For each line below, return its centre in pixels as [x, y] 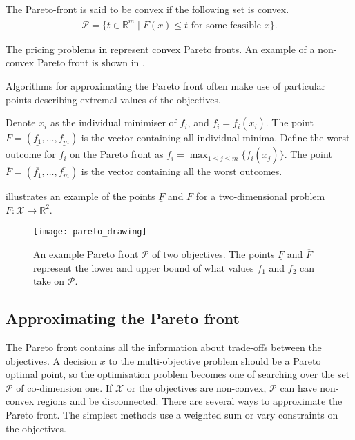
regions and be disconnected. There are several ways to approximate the [190, 401]
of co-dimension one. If [64, 387]
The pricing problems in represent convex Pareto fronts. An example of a [160, 49]
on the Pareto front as [117, 154]
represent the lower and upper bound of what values [144, 267]
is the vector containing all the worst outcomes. [182, 171]
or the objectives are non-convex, [196, 387]
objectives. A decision [51, 360]
